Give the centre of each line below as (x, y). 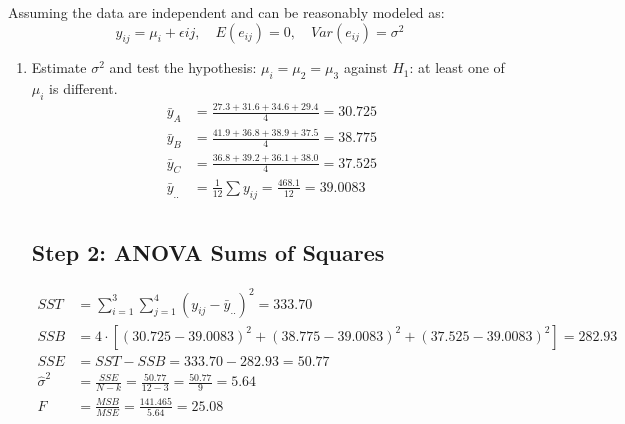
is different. (83, 88)
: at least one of (457, 67)
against (365, 67)
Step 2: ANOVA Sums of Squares (208, 252)
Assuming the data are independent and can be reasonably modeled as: (226, 12)
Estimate (59, 67)
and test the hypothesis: (183, 67)
